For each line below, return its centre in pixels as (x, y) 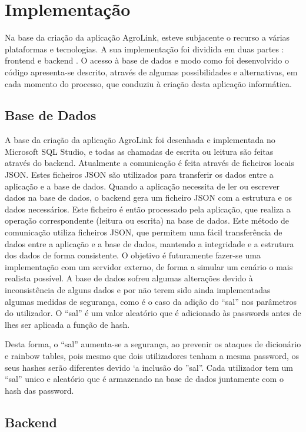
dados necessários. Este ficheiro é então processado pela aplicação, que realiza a (148, 209)
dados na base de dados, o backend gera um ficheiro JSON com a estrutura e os (148, 197)
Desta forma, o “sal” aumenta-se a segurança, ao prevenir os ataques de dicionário (153, 344)
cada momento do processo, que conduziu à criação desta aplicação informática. (148, 83)
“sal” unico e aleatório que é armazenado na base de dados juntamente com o (144, 379)
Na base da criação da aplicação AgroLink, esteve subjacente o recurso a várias (147, 37)
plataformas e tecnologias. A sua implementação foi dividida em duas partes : (144, 49)
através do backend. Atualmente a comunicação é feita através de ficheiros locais (149, 163)
